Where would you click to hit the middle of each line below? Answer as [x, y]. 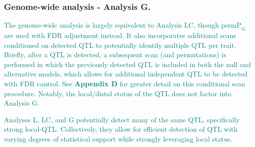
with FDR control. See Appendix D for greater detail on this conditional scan [125, 83]
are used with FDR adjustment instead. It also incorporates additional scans [120, 35]
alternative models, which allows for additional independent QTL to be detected [126, 74]
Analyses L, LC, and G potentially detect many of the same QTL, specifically [122, 119]
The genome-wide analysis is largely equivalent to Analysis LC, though [112, 25]
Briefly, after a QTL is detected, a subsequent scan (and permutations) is [115, 55]
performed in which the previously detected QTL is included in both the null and [127, 64]
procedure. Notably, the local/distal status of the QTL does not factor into [118, 93]
